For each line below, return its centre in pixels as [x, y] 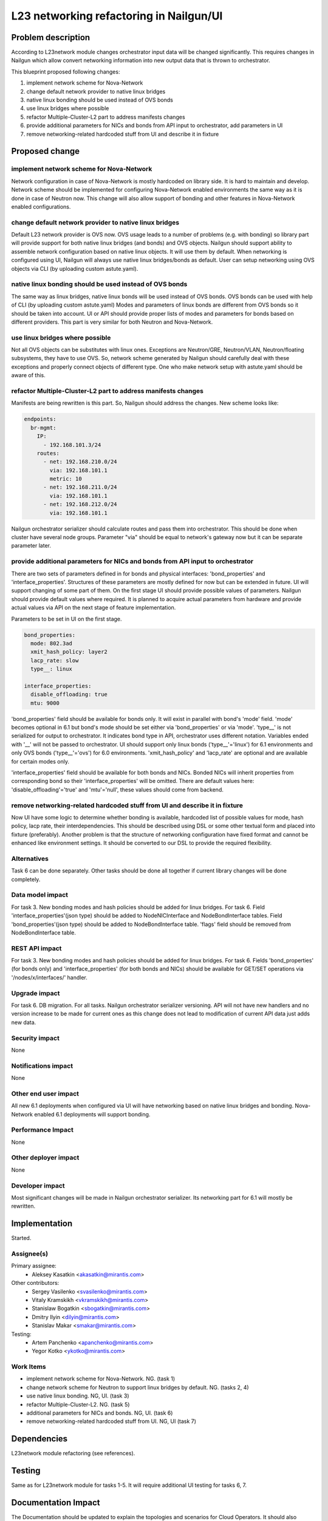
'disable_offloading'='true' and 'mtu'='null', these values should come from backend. [118, 789]
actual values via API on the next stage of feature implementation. [94, 608]
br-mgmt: [43, 428]
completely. [26, 879]
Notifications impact [42, 1066]
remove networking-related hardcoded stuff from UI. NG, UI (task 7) [111, 1421]
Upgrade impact [36, 993]
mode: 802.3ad [52, 643]
